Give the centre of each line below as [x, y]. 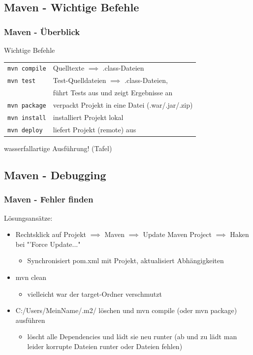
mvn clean [31, 277]
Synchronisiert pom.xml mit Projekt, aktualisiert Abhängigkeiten [126, 260]
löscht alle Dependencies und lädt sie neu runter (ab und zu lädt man [132, 336]
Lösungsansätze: [28, 217]
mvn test [22, 81]
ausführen [30, 320]
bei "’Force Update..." [48, 244]
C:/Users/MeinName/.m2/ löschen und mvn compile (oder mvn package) [126, 310]
